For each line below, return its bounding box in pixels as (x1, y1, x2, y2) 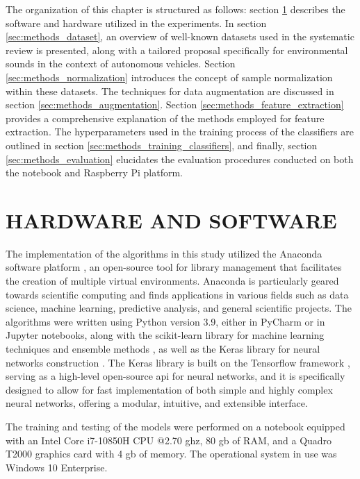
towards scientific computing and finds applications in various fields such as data (6, 287, 349, 301)
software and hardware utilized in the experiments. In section (6, 15, 267, 30)
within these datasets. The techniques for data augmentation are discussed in (6, 83, 334, 98)
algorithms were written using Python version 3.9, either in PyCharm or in (6, 314, 325, 328)
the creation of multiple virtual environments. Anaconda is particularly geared (6, 274, 339, 288)
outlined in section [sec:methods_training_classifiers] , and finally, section (6, 137, 318, 152)
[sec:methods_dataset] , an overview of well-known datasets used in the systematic (6, 29, 354, 44)
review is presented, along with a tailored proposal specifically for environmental (6, 42, 348, 57)
